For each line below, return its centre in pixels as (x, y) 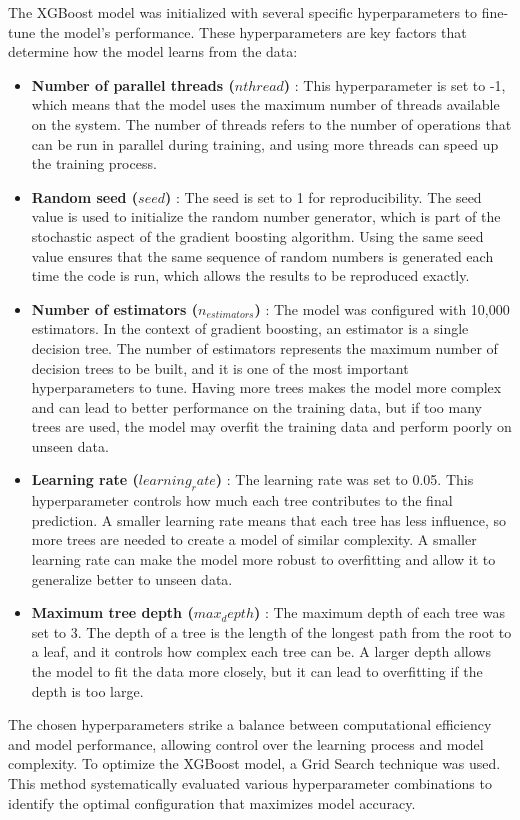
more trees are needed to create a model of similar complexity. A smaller (254, 539)
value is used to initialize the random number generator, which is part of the (266, 216)
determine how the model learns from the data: (153, 51)
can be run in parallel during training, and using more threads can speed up (265, 143)
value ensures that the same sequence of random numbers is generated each (262, 255)
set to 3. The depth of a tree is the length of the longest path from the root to (271, 631)
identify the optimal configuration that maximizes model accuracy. (212, 802)
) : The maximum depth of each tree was (379, 612)
